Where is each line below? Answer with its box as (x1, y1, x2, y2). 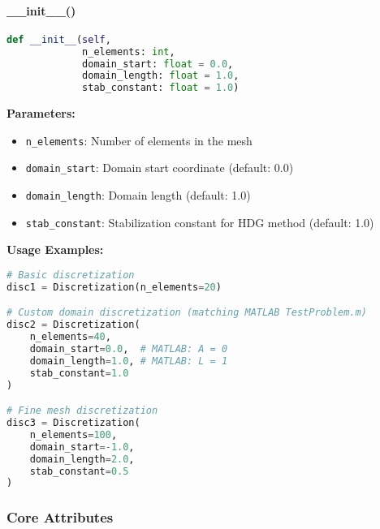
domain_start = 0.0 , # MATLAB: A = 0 (29, 343, 228, 355)
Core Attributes (6, 507, 114, 527)
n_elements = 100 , (29, 428, 118, 441)
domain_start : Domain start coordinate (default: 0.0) (25, 159, 294, 176)
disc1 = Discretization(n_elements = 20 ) (6, 281, 222, 293)
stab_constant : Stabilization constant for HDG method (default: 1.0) (25, 213, 374, 230)
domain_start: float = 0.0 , (82, 58, 234, 70)
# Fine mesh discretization (6, 405, 158, 417)
